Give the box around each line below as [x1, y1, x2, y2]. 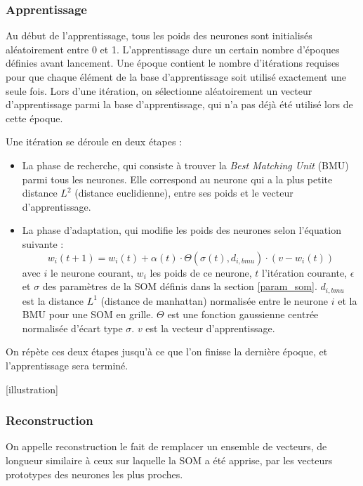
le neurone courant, [51, 265, 133, 280]
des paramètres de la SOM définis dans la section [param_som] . [42, 279, 317, 294]
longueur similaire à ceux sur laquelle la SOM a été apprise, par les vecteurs [6, 452, 333, 467]
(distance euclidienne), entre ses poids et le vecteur [74, 185, 293, 200]
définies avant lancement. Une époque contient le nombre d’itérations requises [6, 55, 340, 70]
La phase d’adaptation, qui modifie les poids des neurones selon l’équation [22, 223, 341, 237]
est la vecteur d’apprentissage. [145, 320, 275, 335]
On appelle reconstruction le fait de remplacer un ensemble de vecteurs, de [6, 439, 327, 454]
